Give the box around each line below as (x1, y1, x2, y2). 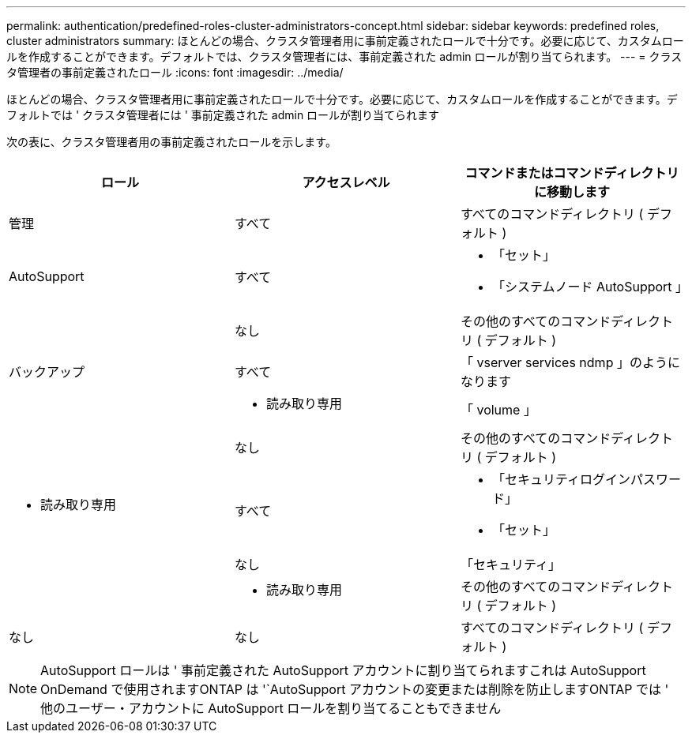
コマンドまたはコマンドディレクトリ (464, 165, 679, 181)
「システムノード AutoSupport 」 (491, 279, 689, 294)
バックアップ (9, 364, 85, 380)
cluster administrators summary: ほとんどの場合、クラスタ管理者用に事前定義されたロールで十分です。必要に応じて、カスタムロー (6, 34, 684, 47)
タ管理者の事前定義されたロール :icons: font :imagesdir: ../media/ (6, 66, 344, 79)
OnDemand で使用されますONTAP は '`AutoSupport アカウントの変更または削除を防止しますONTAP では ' (40, 681, 669, 697)
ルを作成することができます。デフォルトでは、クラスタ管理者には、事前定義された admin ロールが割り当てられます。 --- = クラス (6, 50, 683, 63)
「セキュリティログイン (491, 471, 631, 487)
